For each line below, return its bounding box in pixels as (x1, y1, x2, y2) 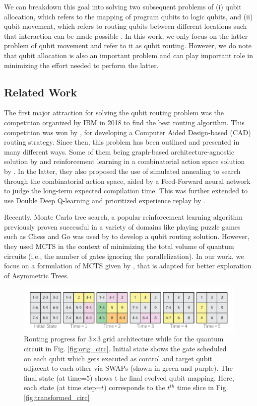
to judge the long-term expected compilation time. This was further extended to (4, 185, 248, 196)
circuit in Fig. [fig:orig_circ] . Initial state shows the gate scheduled (24, 343, 227, 354)
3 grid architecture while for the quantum (97, 333, 224, 344)
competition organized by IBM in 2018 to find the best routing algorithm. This (4, 117, 245, 127)
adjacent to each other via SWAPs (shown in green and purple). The (24, 363, 233, 373)
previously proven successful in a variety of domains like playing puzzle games (4, 221, 241, 232)
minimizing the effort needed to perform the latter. (4, 60, 159, 70)
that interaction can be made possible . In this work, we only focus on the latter (4, 30, 248, 41)
